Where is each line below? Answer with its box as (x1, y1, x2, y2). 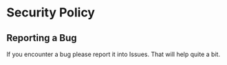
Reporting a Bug (6, 32, 77, 44)
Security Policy (6, 5, 96, 21)
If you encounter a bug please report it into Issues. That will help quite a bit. (6, 50, 221, 58)
